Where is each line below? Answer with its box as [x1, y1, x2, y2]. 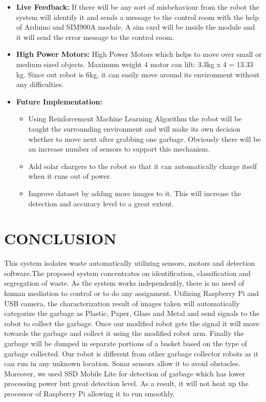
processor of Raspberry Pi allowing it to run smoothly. [4, 388, 175, 398]
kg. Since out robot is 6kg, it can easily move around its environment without [16, 69, 260, 79]
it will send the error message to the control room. [16, 31, 174, 42]
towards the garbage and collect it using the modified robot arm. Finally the [4, 328, 244, 338]
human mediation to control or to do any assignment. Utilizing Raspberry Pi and [4, 288, 259, 298]
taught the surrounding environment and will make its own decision [28, 123, 241, 134]
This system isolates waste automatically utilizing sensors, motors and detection [4, 258, 255, 268]
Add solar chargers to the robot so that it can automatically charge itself [28, 160, 257, 171]
